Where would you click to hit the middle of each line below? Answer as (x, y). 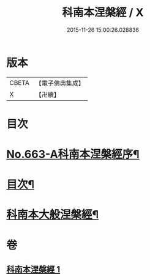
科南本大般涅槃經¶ (53, 215)
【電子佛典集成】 (60, 83)
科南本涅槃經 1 (33, 270)
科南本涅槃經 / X (103, 13)
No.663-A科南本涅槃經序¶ (73, 154)
